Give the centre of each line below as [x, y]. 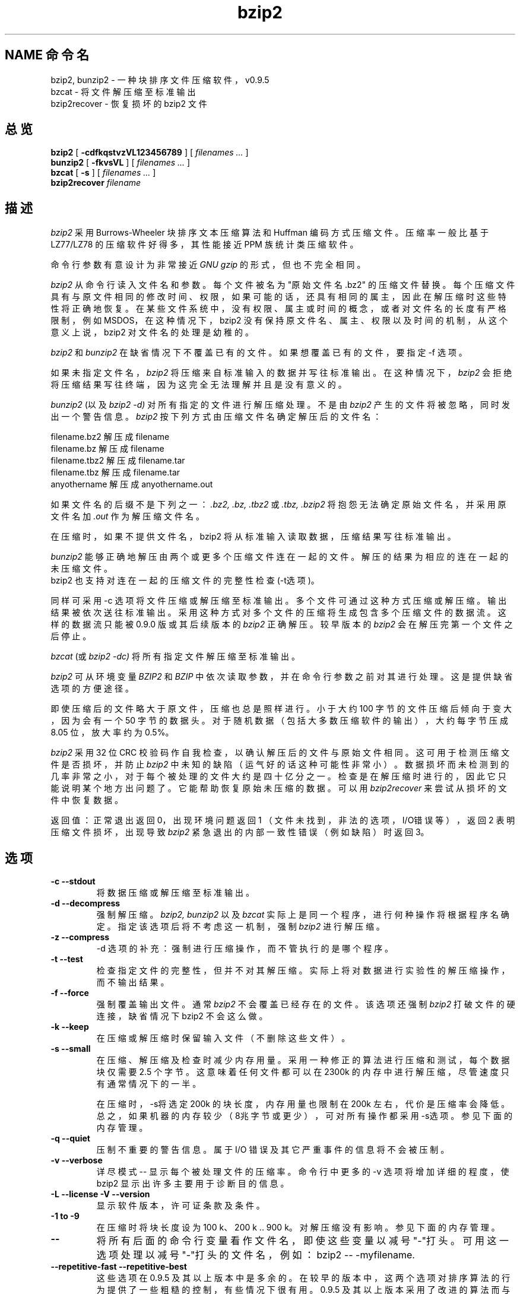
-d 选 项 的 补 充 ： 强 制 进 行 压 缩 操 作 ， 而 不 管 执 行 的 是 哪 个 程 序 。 [245, 949]
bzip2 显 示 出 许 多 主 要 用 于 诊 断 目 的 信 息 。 [193, 1184]
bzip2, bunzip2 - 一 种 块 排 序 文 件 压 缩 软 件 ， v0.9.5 [160, 80]
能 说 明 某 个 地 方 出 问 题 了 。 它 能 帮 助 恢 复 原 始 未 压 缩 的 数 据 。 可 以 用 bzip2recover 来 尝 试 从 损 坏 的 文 [279, 788]
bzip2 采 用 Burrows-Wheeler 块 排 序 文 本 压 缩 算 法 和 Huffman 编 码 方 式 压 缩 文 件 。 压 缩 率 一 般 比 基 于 [269, 233]
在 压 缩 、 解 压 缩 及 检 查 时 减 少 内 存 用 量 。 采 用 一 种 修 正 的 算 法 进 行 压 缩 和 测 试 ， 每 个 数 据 [303, 1060]
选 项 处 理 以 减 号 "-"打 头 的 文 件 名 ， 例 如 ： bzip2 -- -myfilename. [256, 1255]
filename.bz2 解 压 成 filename [110, 437]
